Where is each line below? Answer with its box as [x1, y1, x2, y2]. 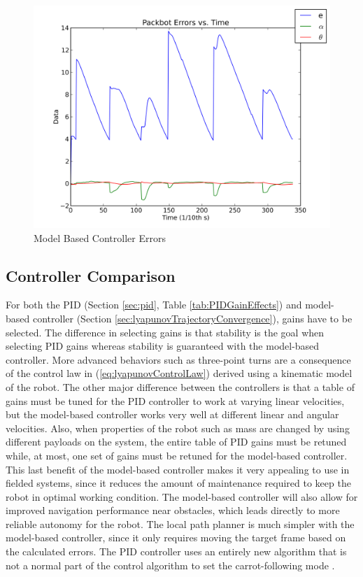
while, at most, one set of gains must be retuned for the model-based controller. [6, 448, 348, 462]
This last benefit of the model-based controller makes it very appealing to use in [6, 462, 350, 476]
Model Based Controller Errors [34, 230, 166, 245]
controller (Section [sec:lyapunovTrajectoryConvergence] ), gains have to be [32, 311, 353, 325]
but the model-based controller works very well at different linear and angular [6, 407, 339, 422]
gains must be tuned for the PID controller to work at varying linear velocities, [6, 393, 345, 408]
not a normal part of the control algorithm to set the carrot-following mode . [6, 557, 335, 572]
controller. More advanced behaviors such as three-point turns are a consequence [6, 352, 351, 366]
